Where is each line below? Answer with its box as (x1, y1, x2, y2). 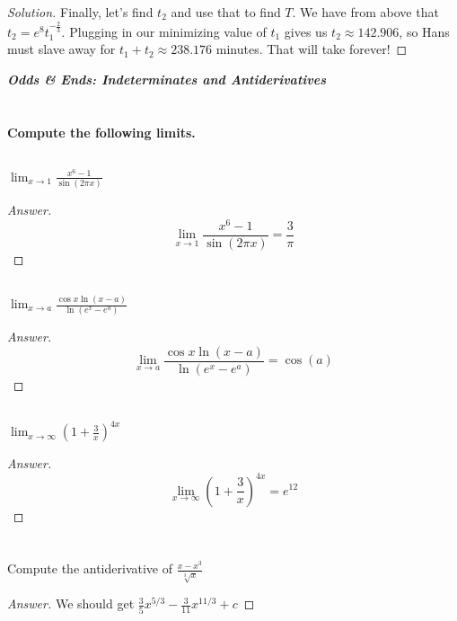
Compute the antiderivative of (7, 559, 172, 578)
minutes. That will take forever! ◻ (215, 40, 408, 58)
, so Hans (399, 22, 450, 40)
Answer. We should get (7, 594, 135, 613)
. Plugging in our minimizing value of (61, 22, 267, 40)
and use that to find (171, 3, 281, 21)
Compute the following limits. (7, 122, 196, 141)
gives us (284, 22, 328, 40)
